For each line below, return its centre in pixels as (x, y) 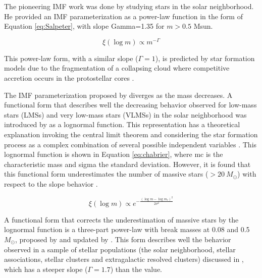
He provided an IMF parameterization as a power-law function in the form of (123, 16)
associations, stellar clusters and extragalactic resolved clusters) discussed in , (124, 259)
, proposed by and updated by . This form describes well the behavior (123, 239)
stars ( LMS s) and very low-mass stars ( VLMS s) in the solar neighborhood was (125, 114)
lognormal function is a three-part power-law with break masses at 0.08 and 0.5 (127, 229)
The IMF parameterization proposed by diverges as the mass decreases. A (118, 95)
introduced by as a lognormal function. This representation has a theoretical (122, 124)
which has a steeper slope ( (46, 269)
